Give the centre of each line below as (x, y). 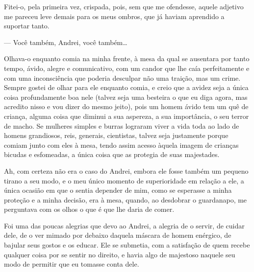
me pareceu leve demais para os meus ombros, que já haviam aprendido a (114, 16)
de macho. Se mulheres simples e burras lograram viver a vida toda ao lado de (122, 125)
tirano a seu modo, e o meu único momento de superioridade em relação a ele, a (124, 180)
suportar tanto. (27, 26)
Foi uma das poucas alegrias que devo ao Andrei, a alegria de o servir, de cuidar (124, 225)
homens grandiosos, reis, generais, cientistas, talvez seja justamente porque (116, 135)
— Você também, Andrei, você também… (66, 42)
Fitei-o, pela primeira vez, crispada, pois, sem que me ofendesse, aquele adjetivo (124, 6)
